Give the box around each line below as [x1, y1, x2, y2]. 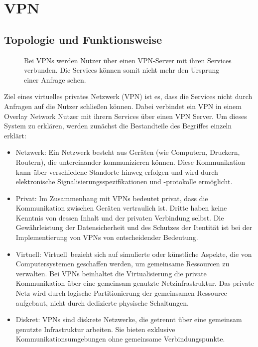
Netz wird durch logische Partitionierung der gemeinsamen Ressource [15, 288, 227, 298]
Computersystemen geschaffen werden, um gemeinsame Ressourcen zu [15, 258, 230, 269]
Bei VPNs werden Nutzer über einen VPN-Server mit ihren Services [24, 55, 232, 65]
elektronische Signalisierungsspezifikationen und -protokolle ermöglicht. [15, 176, 233, 187]
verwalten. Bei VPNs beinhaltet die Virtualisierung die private [15, 268, 207, 278]
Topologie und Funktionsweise [4, 31, 162, 47]
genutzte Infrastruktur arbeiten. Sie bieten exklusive [15, 324, 175, 334]
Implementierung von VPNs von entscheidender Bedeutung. [15, 232, 198, 242]
